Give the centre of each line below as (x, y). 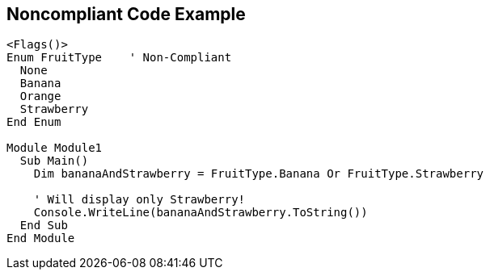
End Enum (34, 122)
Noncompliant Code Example (126, 14)
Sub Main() (54, 161)
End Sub (44, 226)
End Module (41, 238)
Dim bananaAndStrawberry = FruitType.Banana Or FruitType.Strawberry (259, 174)
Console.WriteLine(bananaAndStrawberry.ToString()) (201, 213)
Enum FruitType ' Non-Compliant (119, 58)
